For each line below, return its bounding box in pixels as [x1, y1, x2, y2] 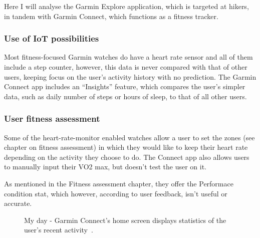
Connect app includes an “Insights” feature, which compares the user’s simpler [4, 81, 245, 92]
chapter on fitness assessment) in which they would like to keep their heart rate [4, 142, 248, 152]
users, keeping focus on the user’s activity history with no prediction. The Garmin [4, 71, 256, 82]
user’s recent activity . [24, 224, 93, 235]
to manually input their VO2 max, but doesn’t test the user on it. [4, 161, 206, 172]
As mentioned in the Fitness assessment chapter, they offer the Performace [4, 178, 233, 188]
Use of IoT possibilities [4, 32, 99, 45]
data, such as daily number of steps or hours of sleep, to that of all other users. [4, 91, 247, 101]
